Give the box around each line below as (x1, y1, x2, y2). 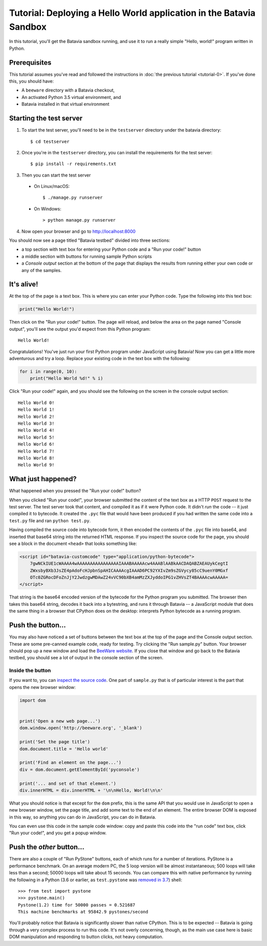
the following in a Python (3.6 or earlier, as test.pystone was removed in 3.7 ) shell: (9, 877, 182, 883)
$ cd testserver (30, 138, 70, 144)
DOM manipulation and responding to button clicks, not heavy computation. (9, 934, 163, 940)
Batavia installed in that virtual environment (21, 101, 110, 107)
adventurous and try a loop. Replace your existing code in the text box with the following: (9, 356, 190, 361)
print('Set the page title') (19, 739, 90, 745)
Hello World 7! (18, 448, 55, 454)
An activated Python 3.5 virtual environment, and (21, 94, 121, 100)
